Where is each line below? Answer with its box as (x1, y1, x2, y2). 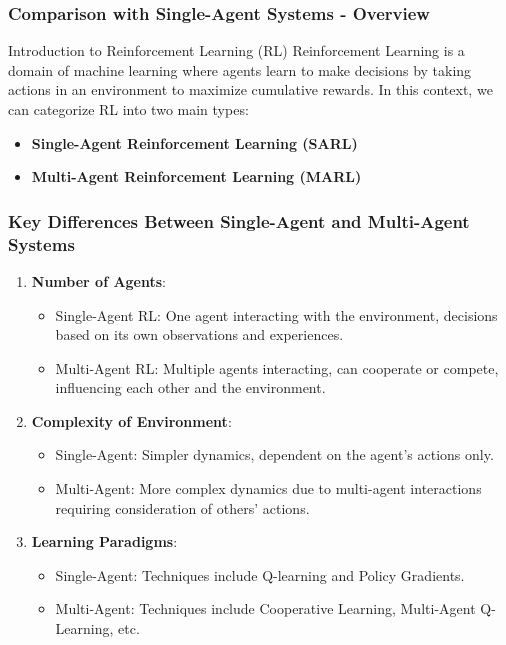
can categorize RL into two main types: (8, 99, 249, 119)
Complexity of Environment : (31, 410, 232, 431)
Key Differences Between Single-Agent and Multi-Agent (8, 208, 470, 233)
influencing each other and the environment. (55, 377, 326, 398)
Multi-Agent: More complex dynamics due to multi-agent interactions (55, 478, 482, 499)
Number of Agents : (31, 270, 167, 291)
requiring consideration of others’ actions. (55, 497, 310, 518)
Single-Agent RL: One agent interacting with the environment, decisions (55, 304, 498, 325)
